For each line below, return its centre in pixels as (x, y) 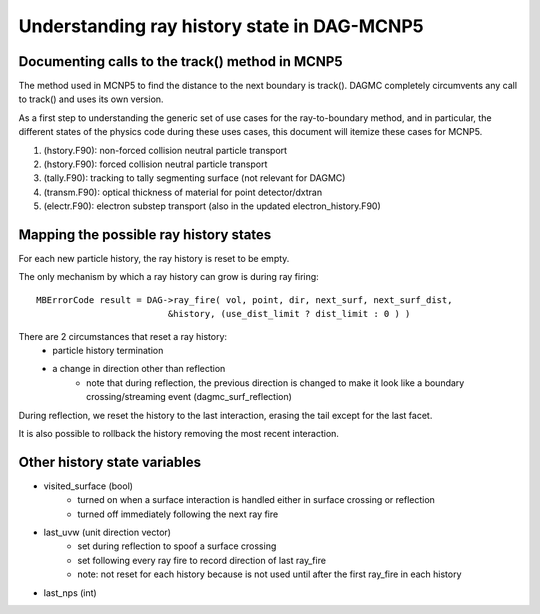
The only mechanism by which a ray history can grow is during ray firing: (168, 277)
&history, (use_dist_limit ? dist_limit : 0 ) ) (289, 314)
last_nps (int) (70, 592)
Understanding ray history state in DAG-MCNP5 (221, 26)
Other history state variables (110, 461)
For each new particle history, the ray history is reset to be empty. (154, 259)
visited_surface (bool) (88, 486)
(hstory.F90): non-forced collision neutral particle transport (165, 150)
